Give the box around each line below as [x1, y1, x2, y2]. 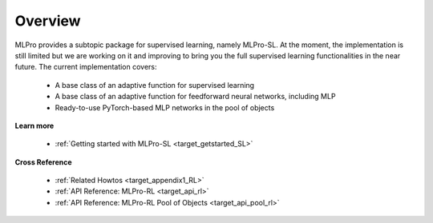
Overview [14, 12, 81, 30]
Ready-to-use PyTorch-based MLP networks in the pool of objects [55, 102, 275, 112]
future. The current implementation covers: [14, 62, 157, 72]
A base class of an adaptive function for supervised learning [55, 80, 255, 90]
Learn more [14, 121, 55, 130]
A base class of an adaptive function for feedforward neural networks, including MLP [55, 92, 336, 102]
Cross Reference [14, 157, 72, 167]
